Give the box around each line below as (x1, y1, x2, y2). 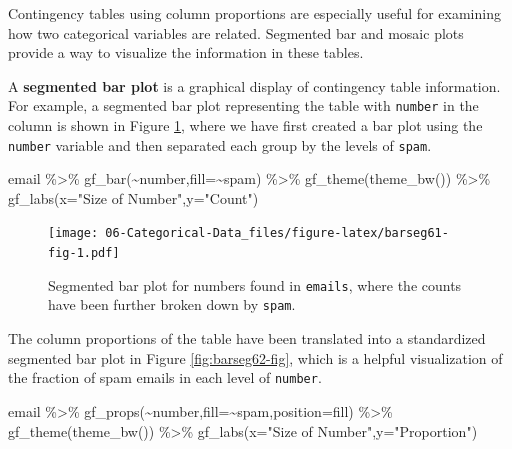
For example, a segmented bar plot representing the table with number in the (8, 95, 479, 116)
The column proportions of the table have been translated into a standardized (8, 328, 486, 349)
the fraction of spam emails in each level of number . (8, 367, 322, 388)
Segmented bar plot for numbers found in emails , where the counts (48, 274, 462, 295)
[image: (48, 226, 99, 241)
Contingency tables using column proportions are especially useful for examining (8, 3, 501, 23)
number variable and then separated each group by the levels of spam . (8, 134, 432, 155)
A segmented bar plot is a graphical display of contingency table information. (8, 75, 501, 96)
